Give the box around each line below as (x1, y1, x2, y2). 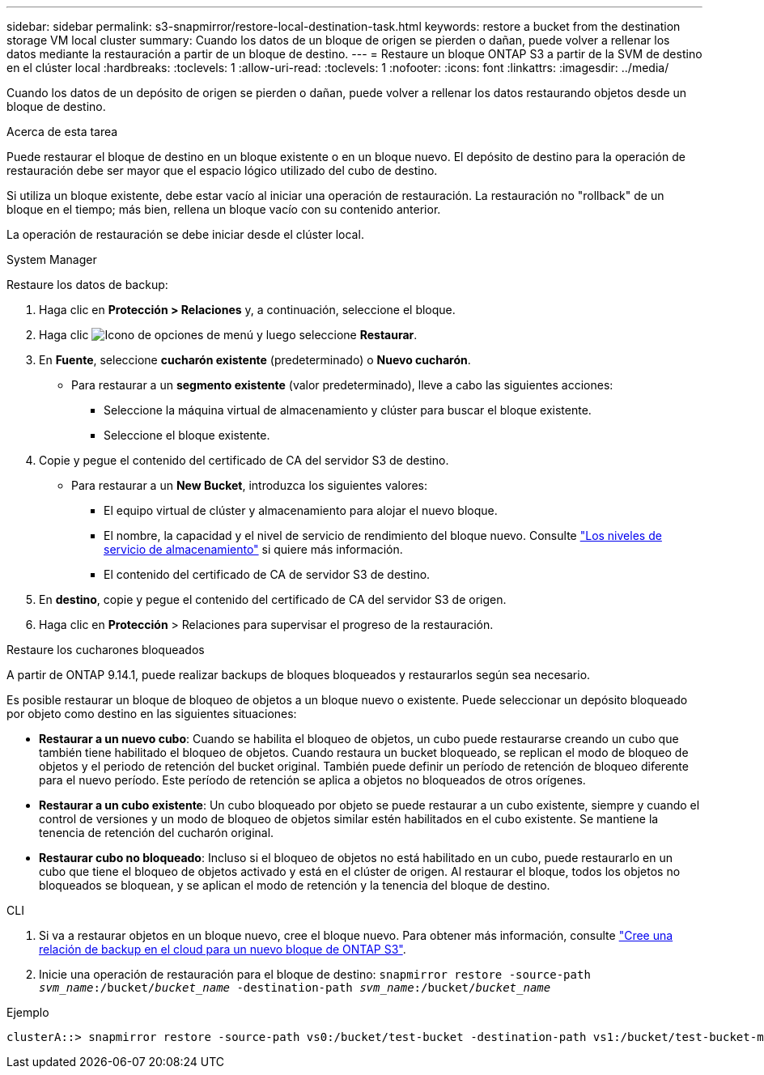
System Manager (6, 253, 97, 266)
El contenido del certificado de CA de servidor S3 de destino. (104, 567, 431, 581)
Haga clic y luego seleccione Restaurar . (39, 328, 418, 342)
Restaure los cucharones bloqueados (6, 643, 205, 656)
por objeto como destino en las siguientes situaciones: (6, 707, 297, 720)
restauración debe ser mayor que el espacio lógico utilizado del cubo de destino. (6, 164, 438, 177)
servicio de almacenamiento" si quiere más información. (104, 542, 403, 556)
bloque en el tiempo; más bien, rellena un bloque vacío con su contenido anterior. (6, 202, 441, 216)
